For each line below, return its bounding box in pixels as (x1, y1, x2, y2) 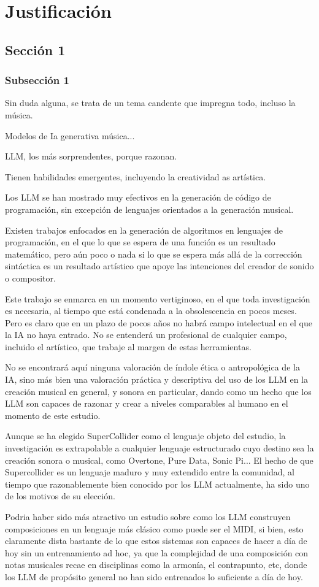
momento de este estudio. (5, 409, 101, 421)
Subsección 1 (5, 72, 69, 88)
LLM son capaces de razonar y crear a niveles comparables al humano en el (5, 397, 288, 410)
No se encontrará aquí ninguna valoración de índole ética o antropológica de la (5, 361, 300, 374)
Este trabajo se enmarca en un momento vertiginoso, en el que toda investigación (5, 292, 310, 305)
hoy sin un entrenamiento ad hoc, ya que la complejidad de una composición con (5, 546, 309, 559)
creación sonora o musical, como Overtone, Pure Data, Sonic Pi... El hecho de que (5, 453, 313, 466)
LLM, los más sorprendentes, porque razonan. (5, 150, 177, 163)
